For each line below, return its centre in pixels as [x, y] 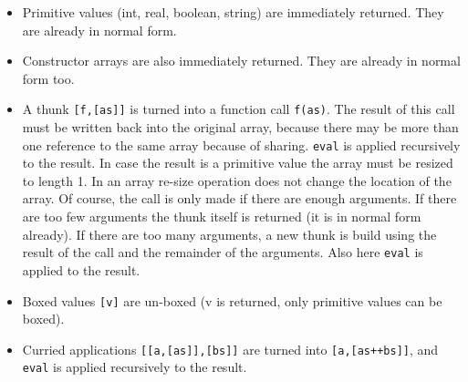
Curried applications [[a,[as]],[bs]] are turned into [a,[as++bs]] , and [230, 349]
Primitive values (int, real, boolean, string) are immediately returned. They [233, 12]
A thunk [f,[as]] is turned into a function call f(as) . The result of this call [239, 109]
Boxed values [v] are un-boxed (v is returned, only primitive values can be [232, 300]
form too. [48, 78]
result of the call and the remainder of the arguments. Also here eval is [223, 252]
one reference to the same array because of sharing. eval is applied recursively [241, 145]
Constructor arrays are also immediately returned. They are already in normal [241, 61]
